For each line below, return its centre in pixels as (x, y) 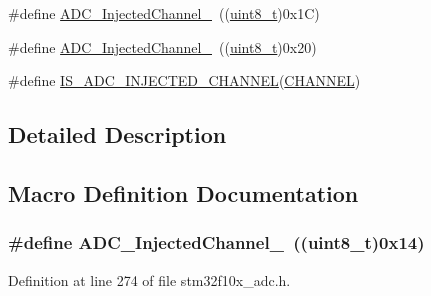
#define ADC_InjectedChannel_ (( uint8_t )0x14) (216, 242)
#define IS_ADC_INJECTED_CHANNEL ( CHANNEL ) (184, 80)
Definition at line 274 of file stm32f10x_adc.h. (149, 279)
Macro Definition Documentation (183, 192)
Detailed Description (117, 134)
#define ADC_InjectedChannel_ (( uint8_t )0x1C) (164, 13)
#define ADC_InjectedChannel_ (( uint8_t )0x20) (162, 46)
